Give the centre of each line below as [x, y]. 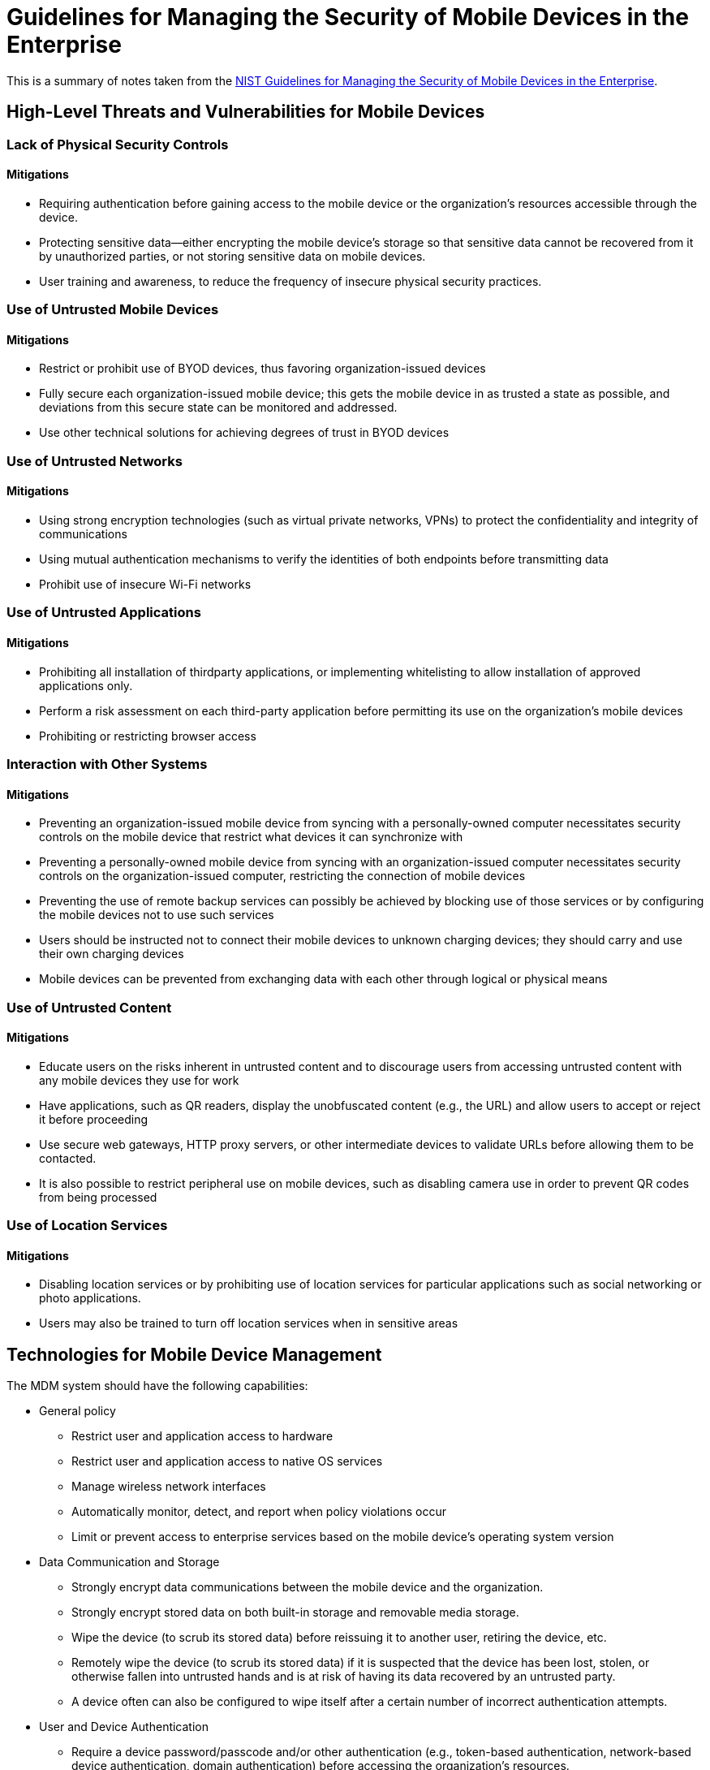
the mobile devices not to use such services [157, 915]
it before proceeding [94, 1119]
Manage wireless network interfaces [169, 1487]
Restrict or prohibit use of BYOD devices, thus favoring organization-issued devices [262, 369]
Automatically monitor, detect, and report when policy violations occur [259, 1512]
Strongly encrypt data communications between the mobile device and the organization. [308, 1587]
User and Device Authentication [124, 1727]
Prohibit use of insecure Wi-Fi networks [145, 584]
